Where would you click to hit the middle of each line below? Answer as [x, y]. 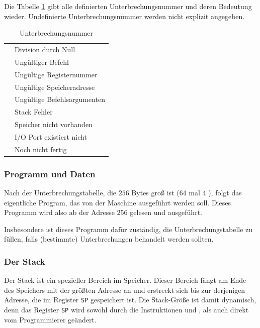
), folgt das [225, 193]
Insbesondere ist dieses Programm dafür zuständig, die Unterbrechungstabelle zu [128, 229]
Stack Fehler [34, 112]
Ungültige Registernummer [56, 74]
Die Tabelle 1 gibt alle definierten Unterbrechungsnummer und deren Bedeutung [128, 6]
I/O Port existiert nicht [51, 136]
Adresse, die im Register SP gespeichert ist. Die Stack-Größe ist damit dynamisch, [130, 300]
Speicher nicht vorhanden [54, 124]
